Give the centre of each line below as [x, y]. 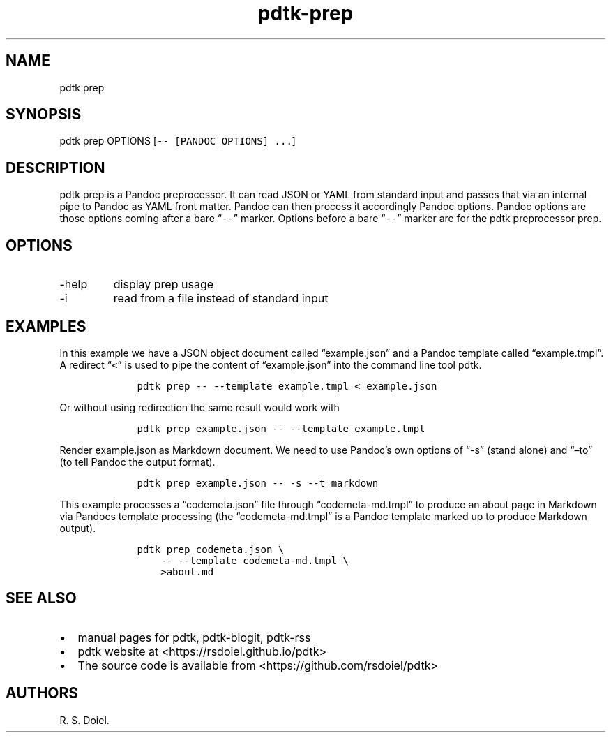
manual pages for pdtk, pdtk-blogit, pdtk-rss [194, 637]
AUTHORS [42, 693]
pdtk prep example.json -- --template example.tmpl [281, 428]
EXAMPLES [46, 326]
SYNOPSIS [44, 115]
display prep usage [164, 285]
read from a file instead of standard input [221, 298]
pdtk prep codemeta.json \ [211, 549]
